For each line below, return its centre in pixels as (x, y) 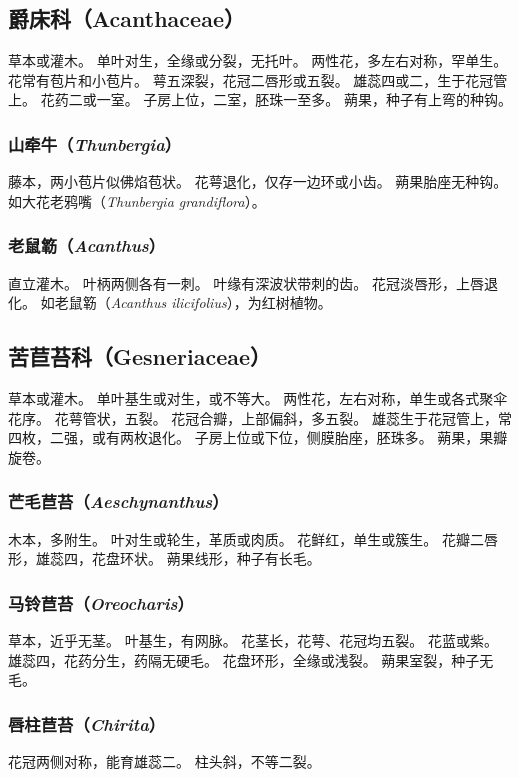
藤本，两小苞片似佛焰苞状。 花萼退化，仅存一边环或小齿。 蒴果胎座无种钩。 (258, 181)
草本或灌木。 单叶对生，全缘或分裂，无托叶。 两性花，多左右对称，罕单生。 (258, 60)
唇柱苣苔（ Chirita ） (87, 723)
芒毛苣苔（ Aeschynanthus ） (118, 501)
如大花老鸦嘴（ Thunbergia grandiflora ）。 (137, 200)
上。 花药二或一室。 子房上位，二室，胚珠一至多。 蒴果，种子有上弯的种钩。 (260, 99)
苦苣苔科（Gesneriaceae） (140, 356)
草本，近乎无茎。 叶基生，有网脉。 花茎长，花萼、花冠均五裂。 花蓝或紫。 (253, 640)
